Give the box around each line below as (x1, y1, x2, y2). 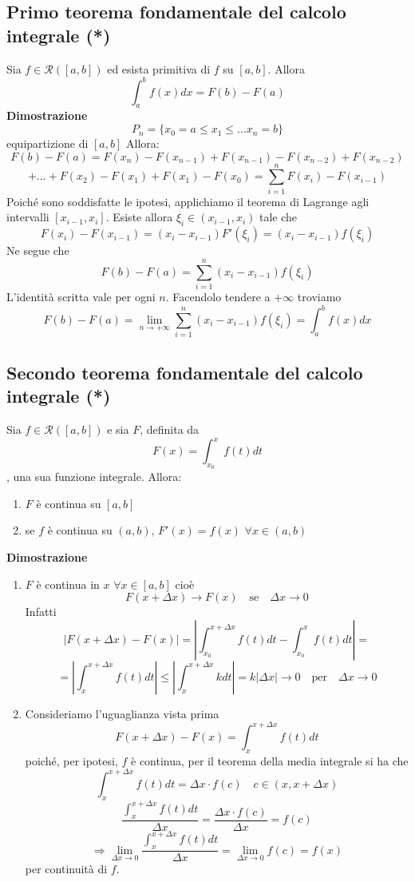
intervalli (6, 209, 49, 225)
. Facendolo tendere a (165, 288, 271, 304)
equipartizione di (6, 135, 89, 152)
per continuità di (25, 860, 108, 877)
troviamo (297, 288, 342, 304)
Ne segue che (6, 242, 69, 259)
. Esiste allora (105, 209, 173, 225)
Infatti (25, 603, 57, 620)
